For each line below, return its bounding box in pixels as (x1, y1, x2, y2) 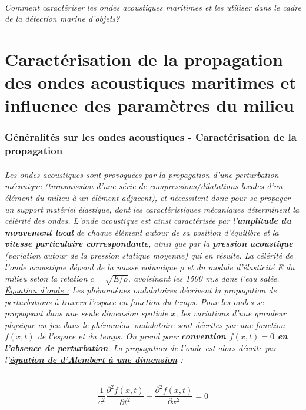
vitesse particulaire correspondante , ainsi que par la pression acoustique (5, 237, 293, 250)
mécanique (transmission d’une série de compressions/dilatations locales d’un (5, 180, 283, 192)
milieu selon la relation (5, 272, 88, 285)
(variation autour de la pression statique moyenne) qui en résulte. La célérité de (5, 249, 293, 262)
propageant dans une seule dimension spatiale (5, 307, 168, 319)
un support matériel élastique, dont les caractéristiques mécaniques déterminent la (5, 203, 300, 215)
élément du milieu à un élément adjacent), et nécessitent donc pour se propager (5, 191, 291, 204)
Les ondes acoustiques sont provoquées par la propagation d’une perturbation (5, 168, 279, 180)
